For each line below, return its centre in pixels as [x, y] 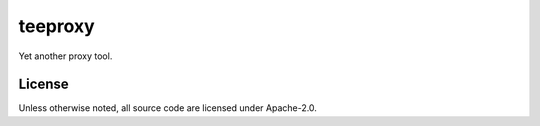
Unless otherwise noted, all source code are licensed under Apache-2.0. [167, 108]
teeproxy [56, 26]
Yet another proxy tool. [65, 56]
